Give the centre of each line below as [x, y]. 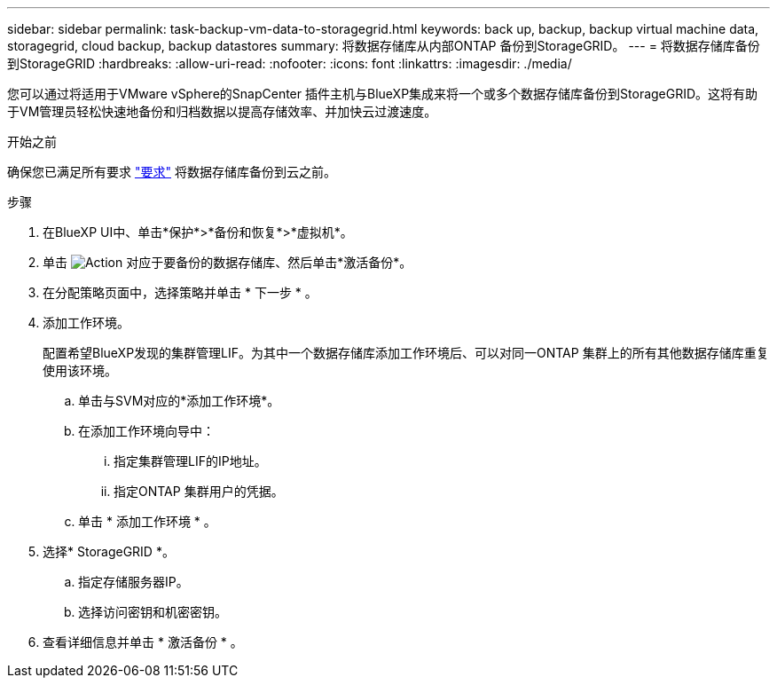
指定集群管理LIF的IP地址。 [190, 461]
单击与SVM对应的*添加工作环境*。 [179, 401]
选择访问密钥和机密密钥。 [153, 612]
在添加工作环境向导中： [146, 431]
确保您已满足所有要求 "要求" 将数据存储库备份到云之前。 [172, 172]
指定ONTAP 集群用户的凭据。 [199, 491]
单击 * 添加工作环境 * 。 [147, 521]
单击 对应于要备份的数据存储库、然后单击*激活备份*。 [228, 262]
